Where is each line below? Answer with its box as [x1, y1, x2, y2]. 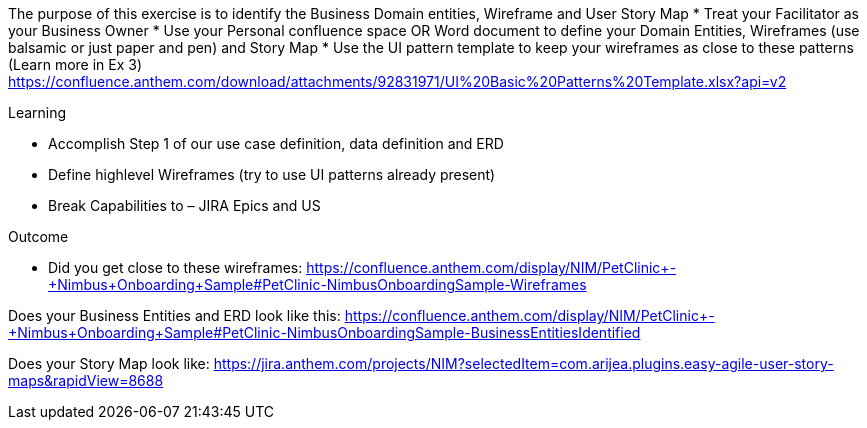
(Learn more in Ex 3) [8, 56, 143, 73]
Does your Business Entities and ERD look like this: [8, 307, 341, 324]
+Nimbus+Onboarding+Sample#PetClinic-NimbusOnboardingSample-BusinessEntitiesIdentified [8, 324, 641, 341]
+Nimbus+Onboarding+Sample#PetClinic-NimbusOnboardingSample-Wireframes [48, 276, 587, 293]
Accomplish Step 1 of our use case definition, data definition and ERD [48, 135, 504, 152]
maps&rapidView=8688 [8, 372, 164, 389]
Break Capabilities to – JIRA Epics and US [48, 197, 321, 214]
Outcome [8, 228, 69, 245]
